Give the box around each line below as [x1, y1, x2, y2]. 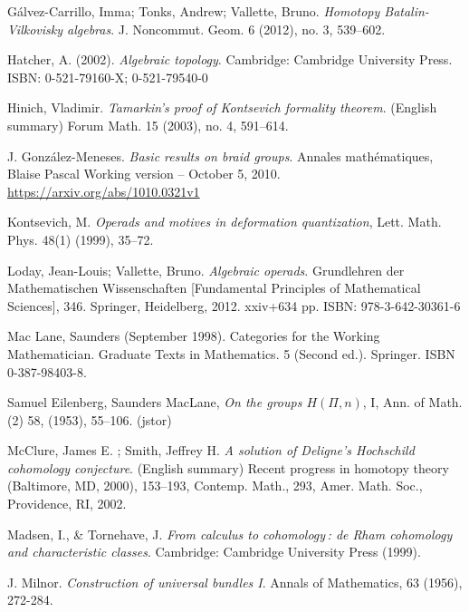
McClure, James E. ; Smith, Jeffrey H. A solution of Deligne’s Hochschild [7, 441, 415, 460]
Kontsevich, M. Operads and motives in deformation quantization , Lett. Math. [7, 212, 442, 231]
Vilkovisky [7, 19, 63, 38]
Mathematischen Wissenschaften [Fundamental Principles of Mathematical [7, 278, 421, 297]
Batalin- [384, 2, 429, 20]
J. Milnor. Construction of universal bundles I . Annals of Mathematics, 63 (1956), [7, 572, 463, 591]
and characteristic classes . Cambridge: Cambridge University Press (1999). [7, 542, 421, 561]
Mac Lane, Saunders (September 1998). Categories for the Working [7, 326, 380, 345]
